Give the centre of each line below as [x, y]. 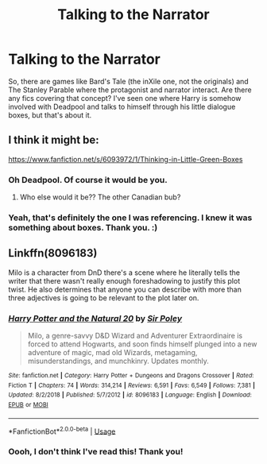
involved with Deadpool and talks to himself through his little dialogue [122, 106]
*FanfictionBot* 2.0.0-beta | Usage [62, 431]
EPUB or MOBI [29, 405]
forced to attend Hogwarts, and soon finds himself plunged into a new [142, 344]
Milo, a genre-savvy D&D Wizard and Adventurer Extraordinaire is [135, 336]
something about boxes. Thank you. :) [83, 227]
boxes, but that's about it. [50, 115]
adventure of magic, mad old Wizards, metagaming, [112, 353]
